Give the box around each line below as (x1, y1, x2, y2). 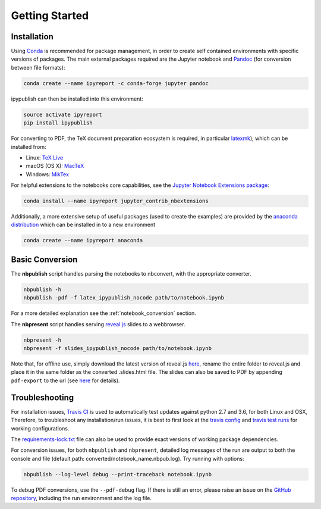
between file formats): (11, 64, 65, 71)
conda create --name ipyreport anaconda (23, 237, 143, 244)
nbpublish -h (23, 286, 62, 293)
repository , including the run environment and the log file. (11, 495, 152, 502)
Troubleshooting (11, 392, 74, 402)
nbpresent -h (23, 336, 62, 344)
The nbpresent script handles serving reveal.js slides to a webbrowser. (11, 320, 185, 327)
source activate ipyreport (23, 111, 102, 118)
